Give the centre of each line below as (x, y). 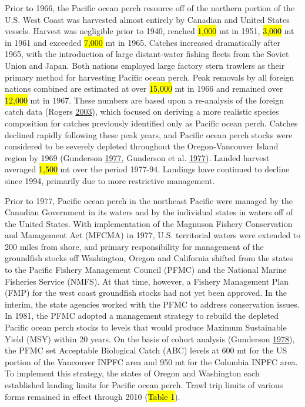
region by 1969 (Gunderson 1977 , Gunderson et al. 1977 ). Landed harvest (137, 157)
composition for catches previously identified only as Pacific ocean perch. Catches (151, 123)
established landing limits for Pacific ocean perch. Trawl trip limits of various (144, 385)
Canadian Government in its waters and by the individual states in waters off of (149, 212)
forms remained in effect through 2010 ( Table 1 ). (93, 396)
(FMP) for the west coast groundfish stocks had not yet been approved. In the (146, 293)
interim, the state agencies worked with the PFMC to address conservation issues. (152, 304)
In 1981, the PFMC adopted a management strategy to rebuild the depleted (142, 316)
